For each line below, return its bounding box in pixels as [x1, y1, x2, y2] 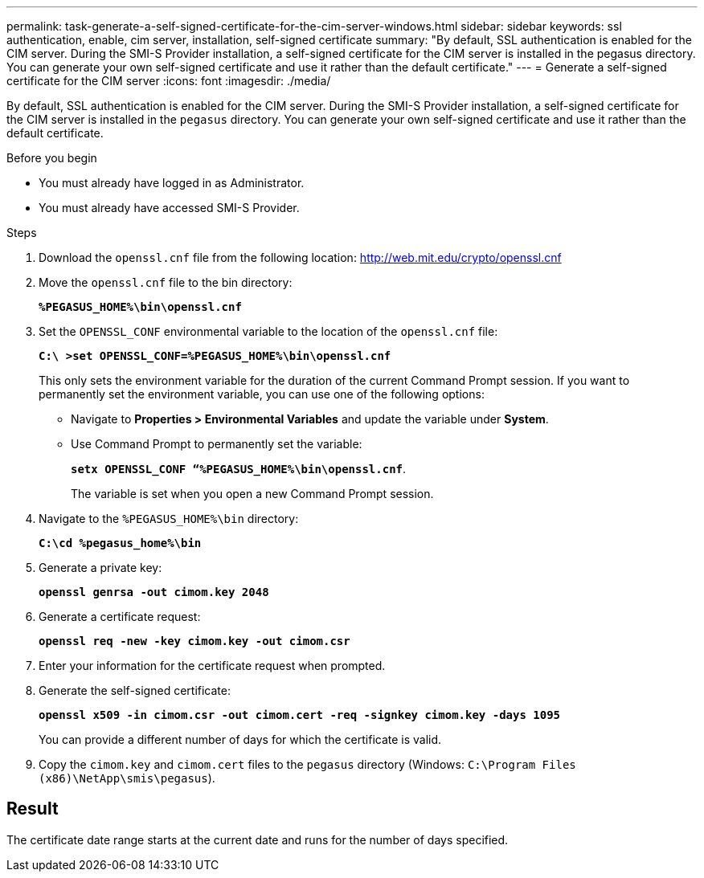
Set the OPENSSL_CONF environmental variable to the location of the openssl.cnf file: [39, 325, 498, 338]
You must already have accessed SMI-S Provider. [39, 201, 300, 214]
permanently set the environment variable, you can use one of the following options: [39, 387, 485, 401]
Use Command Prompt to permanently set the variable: [71, 437, 362, 451]
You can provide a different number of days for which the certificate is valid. [39, 733, 442, 746]
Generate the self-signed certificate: [39, 684, 231, 697]
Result [6, 798, 59, 819]
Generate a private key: [39, 561, 162, 574]
